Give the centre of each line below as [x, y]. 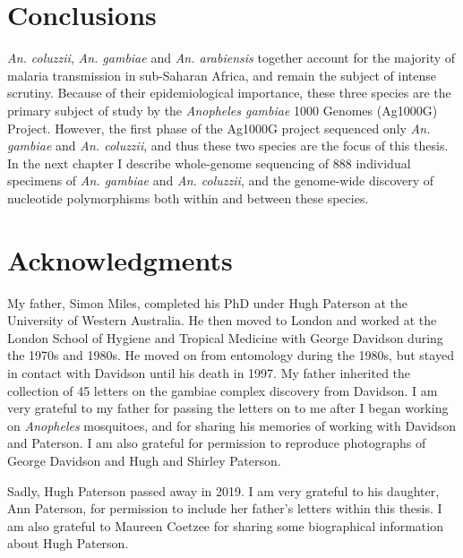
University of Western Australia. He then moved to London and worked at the [222, 320]
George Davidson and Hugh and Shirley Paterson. [144, 460]
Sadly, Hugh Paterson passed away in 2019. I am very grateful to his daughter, [223, 490]
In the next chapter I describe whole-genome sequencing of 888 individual [209, 163]
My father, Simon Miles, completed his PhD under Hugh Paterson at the [208, 302]
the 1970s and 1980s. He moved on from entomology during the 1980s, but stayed [231, 355]
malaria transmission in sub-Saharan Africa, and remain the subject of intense [222, 75]
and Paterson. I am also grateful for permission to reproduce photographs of [217, 443]
